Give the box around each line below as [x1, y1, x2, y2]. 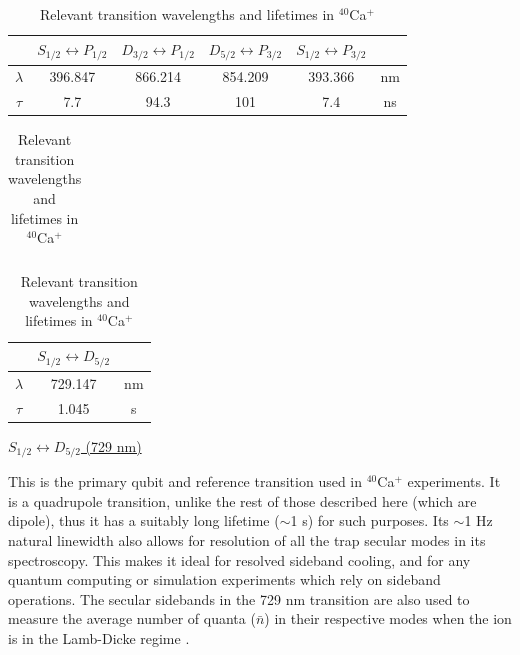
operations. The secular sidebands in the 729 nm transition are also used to [8, 588, 470, 609]
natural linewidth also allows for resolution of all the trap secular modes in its [8, 529, 486, 550]
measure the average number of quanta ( [8, 608, 256, 629]
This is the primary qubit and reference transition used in [8, 471, 363, 492]
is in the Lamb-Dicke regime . [8, 627, 190, 648]
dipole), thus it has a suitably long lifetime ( [8, 510, 280, 531]
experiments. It [407, 471, 501, 492]
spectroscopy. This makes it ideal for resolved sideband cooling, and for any [8, 549, 471, 570]
